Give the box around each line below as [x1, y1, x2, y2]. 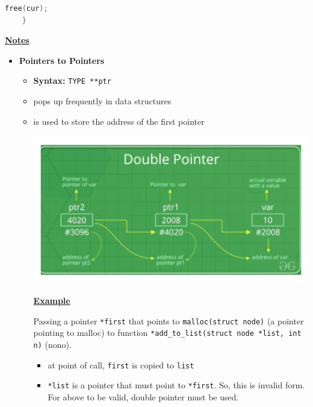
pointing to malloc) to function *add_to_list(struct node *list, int [33, 326, 302, 339]
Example [33, 294, 70, 307]
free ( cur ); [5, 4, 48, 13]
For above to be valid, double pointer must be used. [48, 391, 239, 403]
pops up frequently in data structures [33, 95, 172, 107]
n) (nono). [33, 338, 72, 351]
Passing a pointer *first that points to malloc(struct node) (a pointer [33, 314, 304, 327]
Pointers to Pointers [19, 54, 105, 66]
